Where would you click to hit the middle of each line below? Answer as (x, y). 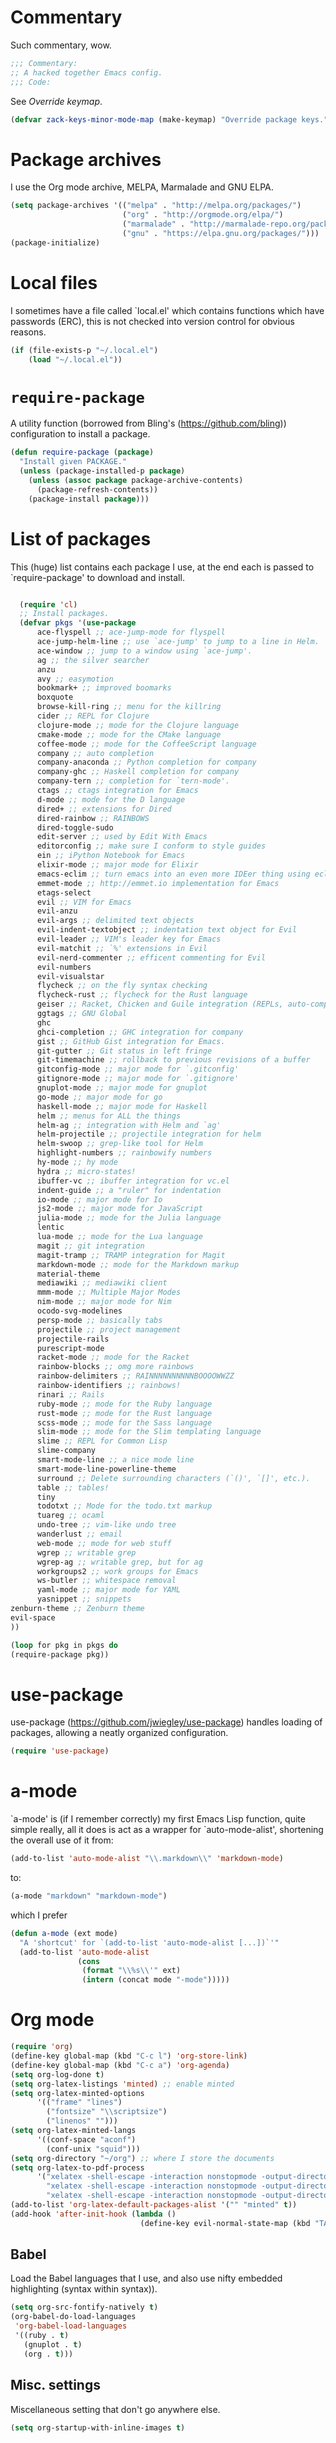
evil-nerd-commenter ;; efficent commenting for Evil (151, 957)
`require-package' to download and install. (97, 577)
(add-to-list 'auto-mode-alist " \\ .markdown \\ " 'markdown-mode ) (147, 1859)
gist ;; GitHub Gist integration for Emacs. (131, 1041)
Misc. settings (55, 2385)
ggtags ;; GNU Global (82, 1014)
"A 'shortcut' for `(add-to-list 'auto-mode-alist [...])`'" (149, 1942)
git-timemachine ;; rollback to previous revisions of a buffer (173, 1060)
